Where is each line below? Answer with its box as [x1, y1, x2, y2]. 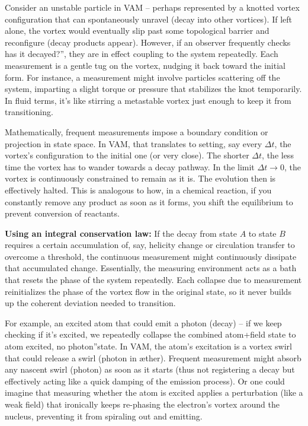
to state [248, 227, 277, 239]
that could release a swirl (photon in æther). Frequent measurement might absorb [5, 351, 301, 364]
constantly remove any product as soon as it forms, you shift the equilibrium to [5, 195, 293, 208]
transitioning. [5, 106, 53, 118]
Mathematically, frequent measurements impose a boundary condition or [5, 125, 268, 138]
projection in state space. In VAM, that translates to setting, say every [5, 137, 262, 150]
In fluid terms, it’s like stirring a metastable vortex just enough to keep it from [5, 94, 291, 106]
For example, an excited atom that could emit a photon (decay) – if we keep [5, 316, 282, 329]
